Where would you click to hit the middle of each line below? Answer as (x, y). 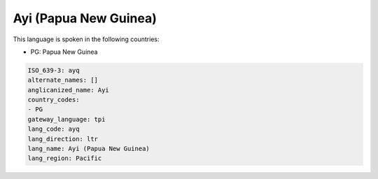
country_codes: (54, 100)
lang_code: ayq (54, 129)
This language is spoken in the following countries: (86, 39)
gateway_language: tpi (66, 119)
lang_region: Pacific (65, 158)
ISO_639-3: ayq (54, 70)
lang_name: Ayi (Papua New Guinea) (89, 149)
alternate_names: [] (63, 80)
